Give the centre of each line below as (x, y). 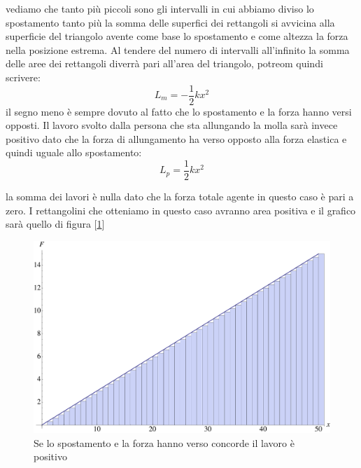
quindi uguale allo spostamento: (74, 152)
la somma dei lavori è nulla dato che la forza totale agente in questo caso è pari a (180, 197)
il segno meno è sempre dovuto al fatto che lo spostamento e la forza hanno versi (179, 111)
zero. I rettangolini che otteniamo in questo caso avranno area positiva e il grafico (181, 210)
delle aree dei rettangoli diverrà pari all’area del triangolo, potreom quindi (164, 63)
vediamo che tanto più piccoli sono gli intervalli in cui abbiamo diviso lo (160, 8)
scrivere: (23, 77)
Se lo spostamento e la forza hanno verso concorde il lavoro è (164, 442)
